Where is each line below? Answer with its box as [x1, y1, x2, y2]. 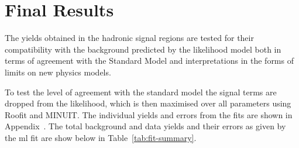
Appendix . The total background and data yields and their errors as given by [5, 120, 286, 132]
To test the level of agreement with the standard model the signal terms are [5, 85, 277, 98]
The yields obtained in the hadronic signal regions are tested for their [5, 32, 254, 44]
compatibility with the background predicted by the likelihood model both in [5, 43, 281, 55]
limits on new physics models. [5, 66, 111, 78]
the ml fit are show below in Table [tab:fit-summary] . [5, 131, 197, 143]
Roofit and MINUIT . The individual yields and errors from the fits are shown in [5, 108, 293, 121]
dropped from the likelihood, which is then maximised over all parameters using [5, 97, 291, 109]
